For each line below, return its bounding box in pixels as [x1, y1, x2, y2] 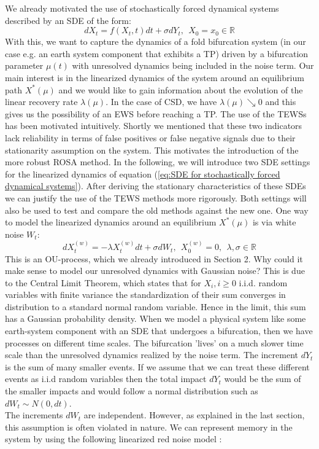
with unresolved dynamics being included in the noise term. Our [72, 59, 314, 72]
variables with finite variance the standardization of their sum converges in [5, 288, 286, 301]
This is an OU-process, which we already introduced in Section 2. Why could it [5, 252, 303, 265]
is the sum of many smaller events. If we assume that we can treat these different [5, 360, 310, 373]
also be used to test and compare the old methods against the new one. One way [5, 203, 309, 216]
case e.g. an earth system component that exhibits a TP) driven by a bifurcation [5, 47, 309, 60]
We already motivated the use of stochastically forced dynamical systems [5, 2, 279, 14]
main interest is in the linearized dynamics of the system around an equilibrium [5, 71, 304, 84]
